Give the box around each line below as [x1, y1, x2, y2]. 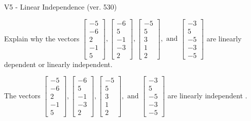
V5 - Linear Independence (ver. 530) [4, 2, 117, 12]
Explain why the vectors [4, 33, 80, 43]
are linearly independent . [167, 90, 247, 100]
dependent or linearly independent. [4, 58, 113, 69]
